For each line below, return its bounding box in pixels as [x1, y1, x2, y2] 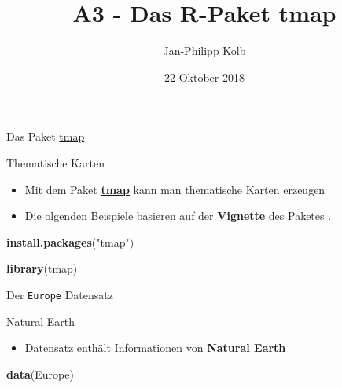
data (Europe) [6, 365, 74, 382]
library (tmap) [6, 260, 78, 276]
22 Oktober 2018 [164, 68, 245, 85]
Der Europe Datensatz [6, 286, 113, 302]
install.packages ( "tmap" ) [6, 233, 134, 250]
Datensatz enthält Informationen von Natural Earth [24, 339, 286, 356]
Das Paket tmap [6, 128, 85, 145]
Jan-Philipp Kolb [163, 42, 246, 59]
